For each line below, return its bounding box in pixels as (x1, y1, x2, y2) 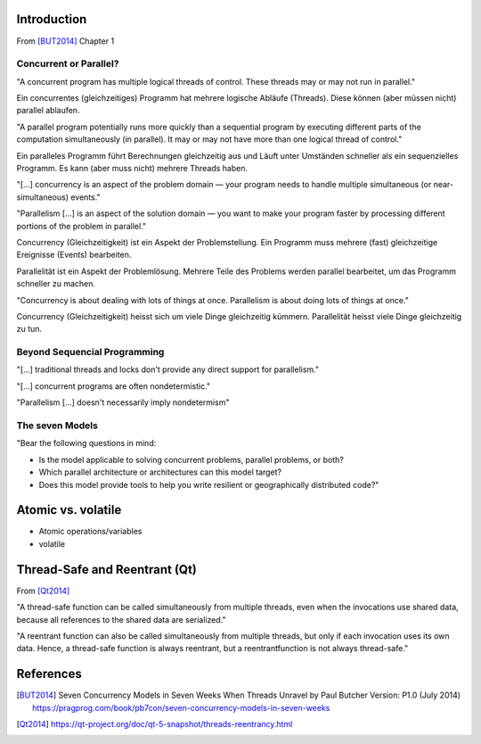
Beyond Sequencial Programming (16, 346, 165, 359)
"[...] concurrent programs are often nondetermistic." (16, 380, 211, 392)
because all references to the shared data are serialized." (16, 614, 226, 624)
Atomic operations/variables (38, 526, 143, 537)
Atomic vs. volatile (16, 502, 122, 517)
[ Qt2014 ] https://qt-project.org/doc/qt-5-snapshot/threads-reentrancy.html (16, 718, 293, 729)
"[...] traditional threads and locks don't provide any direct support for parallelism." (16, 364, 320, 375)
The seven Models (16, 419, 98, 432)
